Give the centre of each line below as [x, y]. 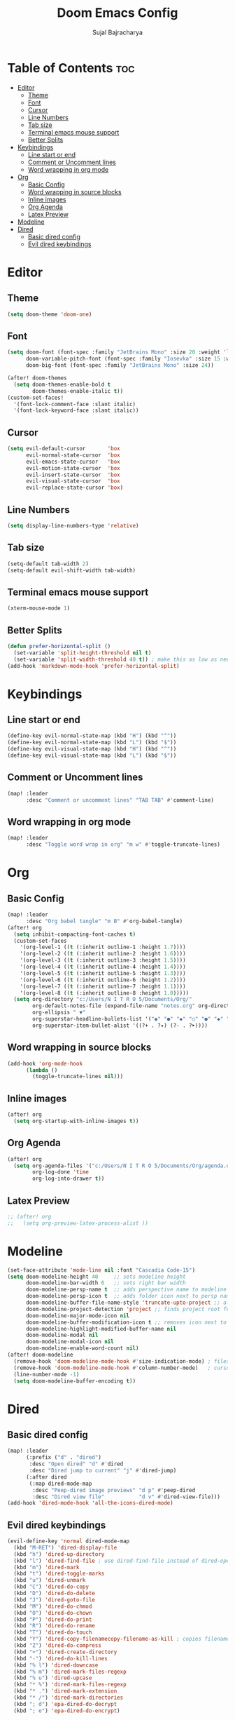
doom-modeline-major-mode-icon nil [78, 1316]
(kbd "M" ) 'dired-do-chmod [53, 1606]
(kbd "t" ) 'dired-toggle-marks [59, 1574]
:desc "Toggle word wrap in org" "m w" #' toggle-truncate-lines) [123, 845]
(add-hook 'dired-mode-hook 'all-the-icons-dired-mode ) [90, 1503]
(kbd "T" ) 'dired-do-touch [53, 1632]
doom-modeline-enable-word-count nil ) [82, 1348]
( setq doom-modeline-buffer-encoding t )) [75, 1381]
